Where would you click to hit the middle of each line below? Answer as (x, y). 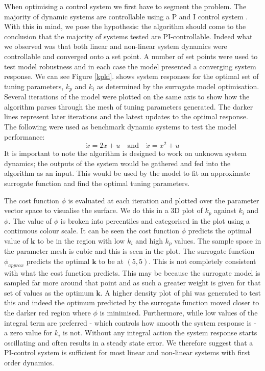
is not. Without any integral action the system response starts (160, 333)
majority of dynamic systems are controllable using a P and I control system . (126, 16)
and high (149, 240)
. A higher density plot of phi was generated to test (180, 292)
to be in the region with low (81, 240)
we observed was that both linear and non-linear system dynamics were (116, 46)
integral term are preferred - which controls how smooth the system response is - (130, 322)
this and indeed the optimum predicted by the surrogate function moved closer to (132, 302)
